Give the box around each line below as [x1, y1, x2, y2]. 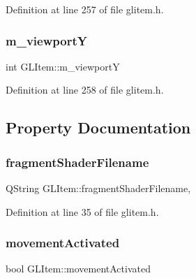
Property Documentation [6, 117, 191, 138]
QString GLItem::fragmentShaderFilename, [6, 181, 191, 195]
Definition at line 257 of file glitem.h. [6, 2, 164, 16]
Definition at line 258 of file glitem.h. [6, 82, 164, 97]
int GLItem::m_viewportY [6, 59, 120, 73]
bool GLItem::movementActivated [6, 261, 151, 276]
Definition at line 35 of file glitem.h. [6, 204, 159, 219]
